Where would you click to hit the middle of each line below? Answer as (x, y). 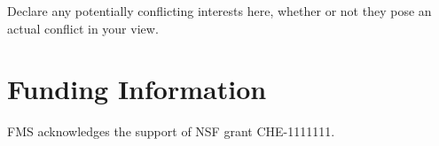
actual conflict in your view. (83, 28)
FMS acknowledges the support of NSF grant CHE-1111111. (171, 131)
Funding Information (137, 89)
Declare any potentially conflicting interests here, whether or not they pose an (219, 11)
